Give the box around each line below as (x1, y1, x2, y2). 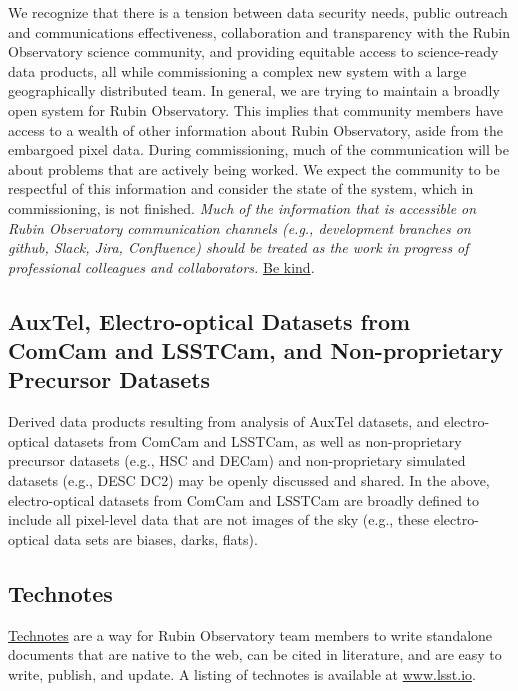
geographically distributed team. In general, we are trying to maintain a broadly (8, 80, 500, 101)
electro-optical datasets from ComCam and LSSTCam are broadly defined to (8, 489, 480, 510)
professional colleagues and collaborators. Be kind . (8, 256, 315, 277)
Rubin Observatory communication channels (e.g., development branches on (8, 217, 471, 238)
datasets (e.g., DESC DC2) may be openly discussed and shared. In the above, (8, 470, 490, 491)
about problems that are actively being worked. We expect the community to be (8, 158, 500, 179)
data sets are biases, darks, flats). (53, 528, 258, 549)
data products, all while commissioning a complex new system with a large (8, 60, 467, 81)
